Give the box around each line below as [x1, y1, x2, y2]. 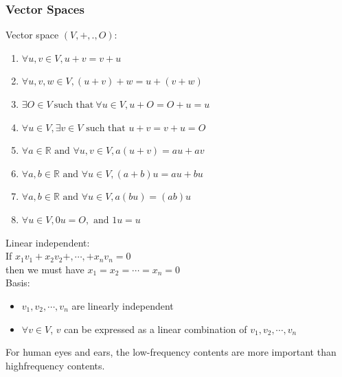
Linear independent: [5, 235, 90, 249]
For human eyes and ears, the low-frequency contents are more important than [5, 345, 337, 359]
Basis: [5, 275, 30, 290]
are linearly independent [71, 298, 174, 312]
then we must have [5, 262, 84, 276]
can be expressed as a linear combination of [64, 321, 247, 336]
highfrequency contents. [5, 358, 105, 372]
